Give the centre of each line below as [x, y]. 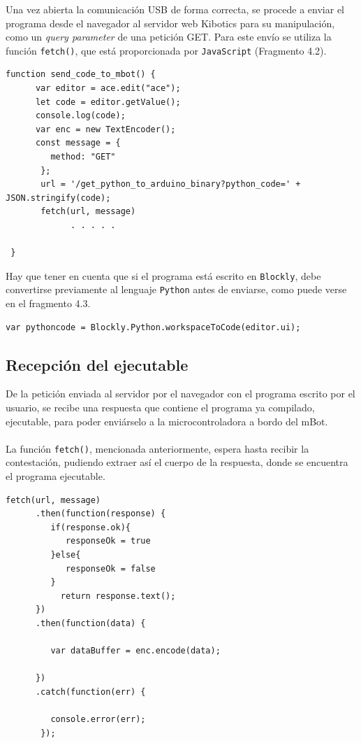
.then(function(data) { [90, 624]
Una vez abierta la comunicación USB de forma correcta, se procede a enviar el [175, 9]
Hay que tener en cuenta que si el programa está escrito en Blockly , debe [163, 275]
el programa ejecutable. [56, 476]
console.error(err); [98, 720]
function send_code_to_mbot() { [81, 75]
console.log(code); [80, 116]
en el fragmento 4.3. [48, 303]
